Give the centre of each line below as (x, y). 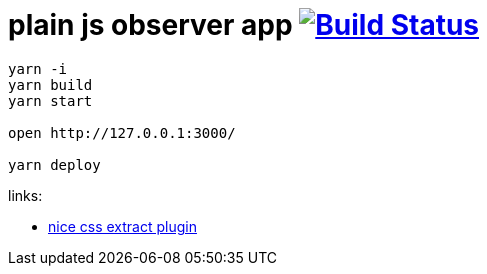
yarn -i (38, 68)
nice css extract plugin (122, 226)
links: (25, 195)
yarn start (50, 100)
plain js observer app (150, 25)
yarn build (50, 84)
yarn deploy (54, 164)
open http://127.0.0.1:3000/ (122, 132)
